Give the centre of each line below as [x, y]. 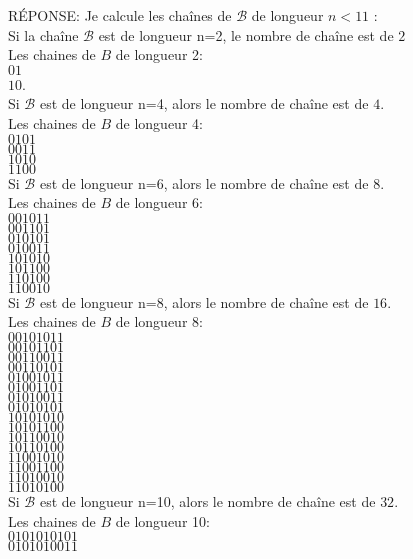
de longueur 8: [159, 321]
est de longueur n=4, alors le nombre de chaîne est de [204, 103]
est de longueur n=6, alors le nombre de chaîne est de [204, 182]
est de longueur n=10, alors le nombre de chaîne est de [207, 500]
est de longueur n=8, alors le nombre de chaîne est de [204, 301]
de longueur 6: [159, 202]
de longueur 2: [159, 54]
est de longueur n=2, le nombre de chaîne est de [246, 34]
